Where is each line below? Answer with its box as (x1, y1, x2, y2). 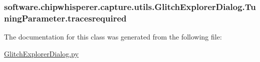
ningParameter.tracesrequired (4, 11, 127, 24)
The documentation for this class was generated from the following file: (4, 31, 222, 42)
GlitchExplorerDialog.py (4, 48, 79, 58)
